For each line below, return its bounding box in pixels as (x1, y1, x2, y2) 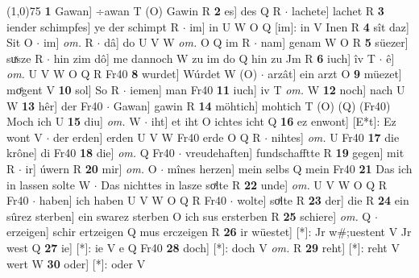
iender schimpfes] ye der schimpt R (6, 18, 179, 35)
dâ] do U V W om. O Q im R (104, 34, 251, 51)
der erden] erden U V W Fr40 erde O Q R (52, 128, 261, 145)
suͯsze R (6, 49, 44, 66)
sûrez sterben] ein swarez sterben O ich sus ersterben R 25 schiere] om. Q (6, 207, 371, 224)
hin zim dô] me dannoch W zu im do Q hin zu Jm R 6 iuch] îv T (53, 49, 375, 66)
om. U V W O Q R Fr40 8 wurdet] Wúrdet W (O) (6, 65, 258, 82)
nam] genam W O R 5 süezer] (260, 34, 409, 51)
